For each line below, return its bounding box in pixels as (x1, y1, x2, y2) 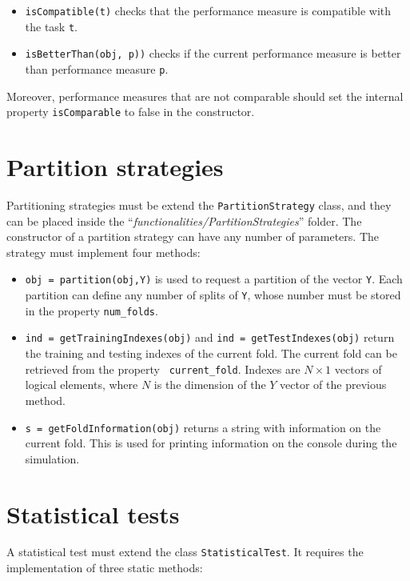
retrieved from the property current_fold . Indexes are (25, 360, 301, 377)
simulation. (25, 450, 80, 467)
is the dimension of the (153, 376, 266, 393)
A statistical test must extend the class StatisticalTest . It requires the (6, 543, 364, 560)
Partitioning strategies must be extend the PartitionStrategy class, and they (6, 197, 392, 213)
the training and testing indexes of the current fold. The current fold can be (25, 345, 397, 362)
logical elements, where (25, 376, 138, 393)
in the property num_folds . (25, 302, 158, 319)
